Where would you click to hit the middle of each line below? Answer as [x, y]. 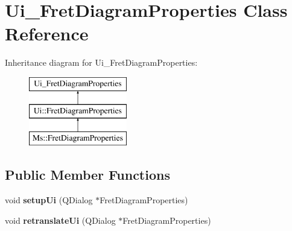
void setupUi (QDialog [49, 200]
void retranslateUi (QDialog [60, 220]
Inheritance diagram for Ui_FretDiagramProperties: [101, 62]
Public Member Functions [87, 175]
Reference [47, 33]
